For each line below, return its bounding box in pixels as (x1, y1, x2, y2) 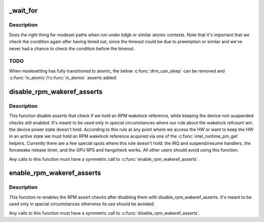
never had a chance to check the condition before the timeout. (9, 46, 135, 51)
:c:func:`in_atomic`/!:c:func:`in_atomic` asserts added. (9, 75, 117, 81)
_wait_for (9, 6, 38, 15)
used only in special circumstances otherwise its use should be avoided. (9, 201, 155, 207)
